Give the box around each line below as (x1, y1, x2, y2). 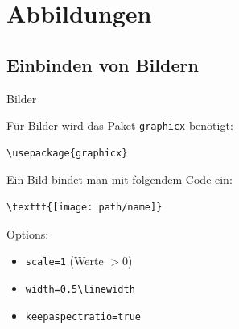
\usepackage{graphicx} (6, 147, 128, 159)
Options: (6, 225, 49, 242)
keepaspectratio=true (25, 310, 141, 323)
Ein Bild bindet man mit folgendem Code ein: (6, 171, 233, 188)
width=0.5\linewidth (25, 283, 135, 295)
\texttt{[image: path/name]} (6, 202, 163, 214)
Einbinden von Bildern (6, 52, 199, 77)
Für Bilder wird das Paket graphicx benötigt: (6, 117, 233, 134)
